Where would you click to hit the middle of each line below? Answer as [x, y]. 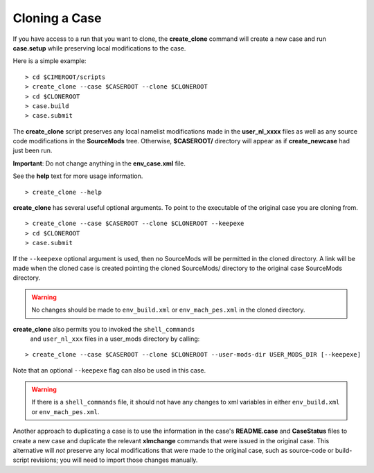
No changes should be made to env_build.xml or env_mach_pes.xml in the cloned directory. [168, 310]
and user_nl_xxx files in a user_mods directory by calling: [115, 339]
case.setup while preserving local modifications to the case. [99, 48]
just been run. [33, 151]
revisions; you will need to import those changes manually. [114, 460]
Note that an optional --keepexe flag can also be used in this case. [109, 370]
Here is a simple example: [50, 61]
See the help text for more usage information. [78, 176]
